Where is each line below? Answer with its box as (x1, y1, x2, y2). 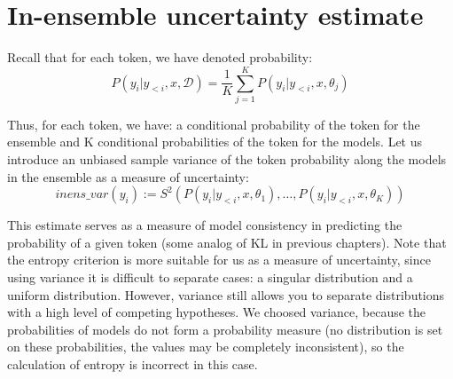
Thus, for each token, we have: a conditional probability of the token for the (7, 114, 420, 133)
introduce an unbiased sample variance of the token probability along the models (7, 150, 447, 169)
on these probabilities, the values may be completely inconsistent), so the (7, 337, 404, 356)
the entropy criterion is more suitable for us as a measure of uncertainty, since (7, 250, 431, 269)
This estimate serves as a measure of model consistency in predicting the (7, 216, 402, 234)
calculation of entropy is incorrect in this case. (7, 354, 258, 373)
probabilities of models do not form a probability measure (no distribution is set (7, 320, 443, 338)
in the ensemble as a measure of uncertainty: (7, 167, 249, 186)
